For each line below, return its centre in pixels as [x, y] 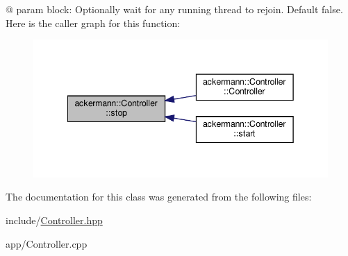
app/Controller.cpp [47, 243]
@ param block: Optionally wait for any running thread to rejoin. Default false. [174, 9]
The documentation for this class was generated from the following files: [159, 197]
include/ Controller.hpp [54, 220]
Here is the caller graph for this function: [93, 23]
